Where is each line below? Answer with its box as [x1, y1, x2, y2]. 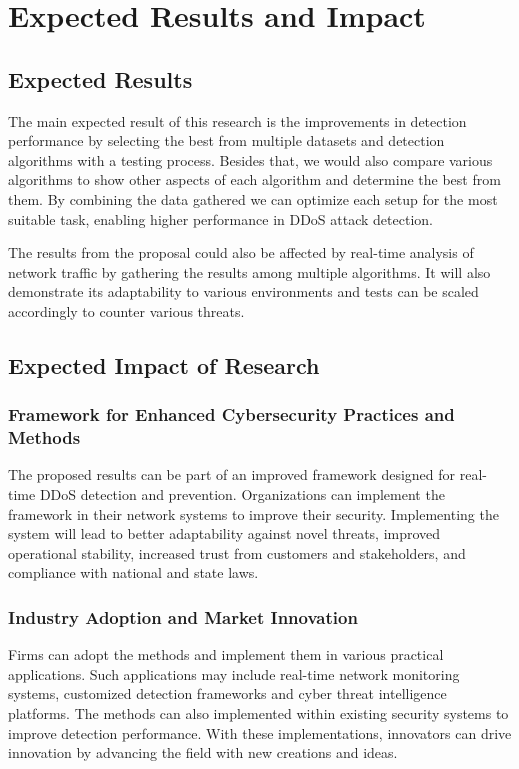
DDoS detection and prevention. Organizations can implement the [39, 484, 445, 505]
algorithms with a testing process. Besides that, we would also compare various [8, 149, 493, 170]
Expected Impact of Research [8, 349, 320, 380]
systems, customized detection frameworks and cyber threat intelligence [8, 683, 447, 704]
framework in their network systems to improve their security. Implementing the [8, 503, 499, 524]
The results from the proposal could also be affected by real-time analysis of [8, 242, 474, 263]
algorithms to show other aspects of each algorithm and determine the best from [8, 169, 501, 190]
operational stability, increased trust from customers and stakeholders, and [8, 542, 466, 563]
